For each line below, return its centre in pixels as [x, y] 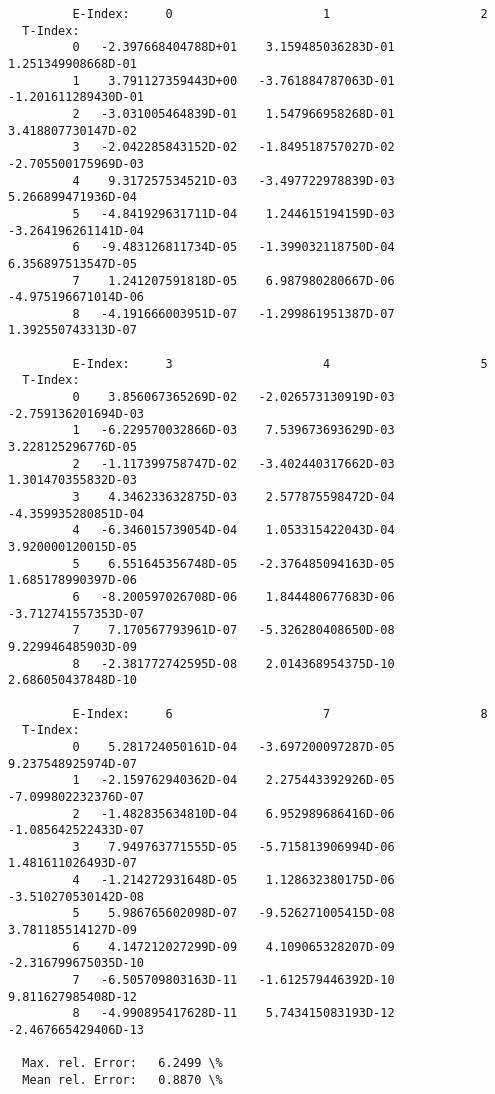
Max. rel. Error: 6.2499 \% [122, 1063]
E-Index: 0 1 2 [280, 14]
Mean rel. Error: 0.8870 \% [122, 1080]
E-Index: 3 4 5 [280, 363]
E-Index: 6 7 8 [280, 713]
